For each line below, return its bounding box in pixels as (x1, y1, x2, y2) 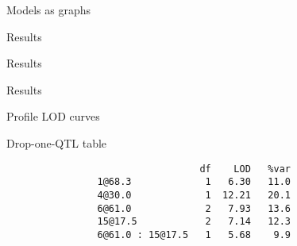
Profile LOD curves (6, 108, 100, 125)
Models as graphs (6, 2, 91, 17)
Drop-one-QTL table (6, 134, 107, 151)
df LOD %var (199, 163, 291, 175)
